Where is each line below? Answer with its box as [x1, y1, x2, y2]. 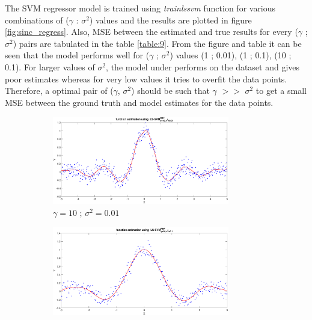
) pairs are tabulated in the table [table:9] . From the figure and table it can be [13, 37, 302, 49]
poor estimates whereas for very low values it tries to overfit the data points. [5, 72, 287, 85]
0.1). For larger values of [5, 60, 95, 73]
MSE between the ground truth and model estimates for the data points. [5, 96, 274, 108]
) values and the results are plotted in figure [89, 13, 252, 26]
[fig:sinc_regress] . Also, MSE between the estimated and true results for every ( [5, 25, 298, 38]
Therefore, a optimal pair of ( [5, 84, 114, 97]
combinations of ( [5, 13, 69, 26]
